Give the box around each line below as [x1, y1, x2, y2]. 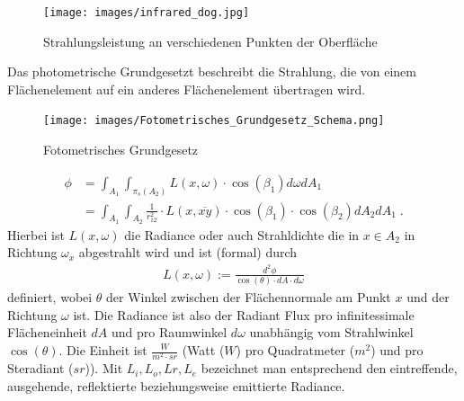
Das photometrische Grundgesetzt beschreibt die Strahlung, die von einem [7, 62, 416, 81]
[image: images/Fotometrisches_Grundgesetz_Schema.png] [43, 114, 385, 128]
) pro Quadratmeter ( [236, 341, 355, 359]
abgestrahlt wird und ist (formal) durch [78, 243, 298, 262]
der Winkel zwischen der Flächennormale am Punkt [106, 288, 391, 307]
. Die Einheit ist [58, 341, 147, 359]
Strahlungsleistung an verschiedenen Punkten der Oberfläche [43, 31, 378, 50]
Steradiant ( [7, 359, 74, 378]
